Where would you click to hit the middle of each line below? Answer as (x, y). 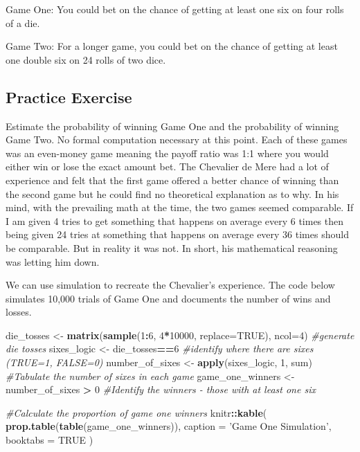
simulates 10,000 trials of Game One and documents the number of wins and (168, 298)
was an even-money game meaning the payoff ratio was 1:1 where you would (167, 153)
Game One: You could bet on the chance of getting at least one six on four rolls (175, 9)
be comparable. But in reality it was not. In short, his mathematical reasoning (172, 247)
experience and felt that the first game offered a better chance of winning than (172, 180)
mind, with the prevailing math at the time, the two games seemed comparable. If (180, 207)
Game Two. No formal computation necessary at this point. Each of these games (177, 139)
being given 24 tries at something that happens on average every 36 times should (177, 234)
